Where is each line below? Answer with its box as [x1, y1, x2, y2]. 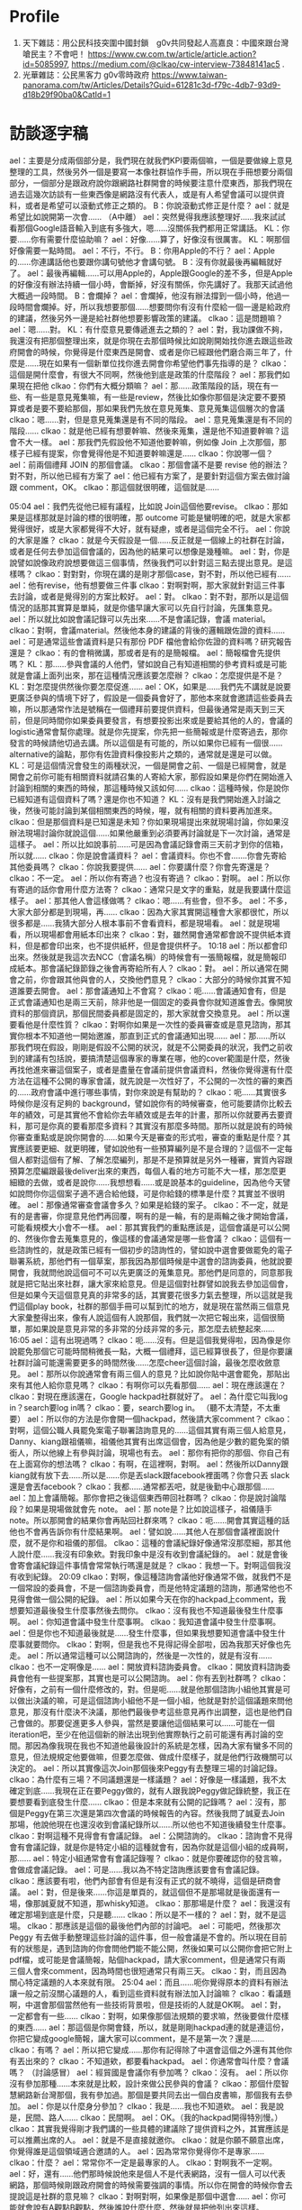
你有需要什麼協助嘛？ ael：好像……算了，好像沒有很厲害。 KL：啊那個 [31, 233, 290, 244]
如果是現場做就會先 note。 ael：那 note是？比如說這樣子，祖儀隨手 [24, 1503, 272, 1514]
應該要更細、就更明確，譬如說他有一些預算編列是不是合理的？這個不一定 [16, 1143, 285, 1154]
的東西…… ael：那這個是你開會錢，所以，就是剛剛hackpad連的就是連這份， [9, 2022, 289, 2032]
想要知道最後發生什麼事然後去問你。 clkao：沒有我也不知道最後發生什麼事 [9, 1604, 284, 1615]
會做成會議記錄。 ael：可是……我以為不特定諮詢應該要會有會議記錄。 [9, 1864, 265, 1875]
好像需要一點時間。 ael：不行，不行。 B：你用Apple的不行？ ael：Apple [9, 245, 276, 256]
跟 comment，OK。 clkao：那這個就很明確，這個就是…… [9, 481, 220, 492]
